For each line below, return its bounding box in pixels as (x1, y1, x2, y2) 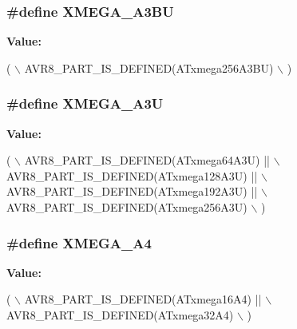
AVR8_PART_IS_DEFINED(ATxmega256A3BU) (24, 59, 274, 76)
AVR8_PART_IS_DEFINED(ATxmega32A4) (6, 307, 234, 323)
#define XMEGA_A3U (6, 93, 164, 113)
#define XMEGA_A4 (6, 232, 152, 252)
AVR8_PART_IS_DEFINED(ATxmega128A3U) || (6, 167, 258, 184)
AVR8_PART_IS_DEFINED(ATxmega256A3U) (6, 199, 247, 215)
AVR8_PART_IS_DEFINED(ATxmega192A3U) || (6, 183, 258, 200)
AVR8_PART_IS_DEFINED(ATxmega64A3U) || (24, 152, 270, 168)
